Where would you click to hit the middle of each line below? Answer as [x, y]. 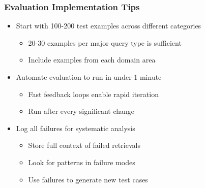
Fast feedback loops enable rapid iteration [93, 94]
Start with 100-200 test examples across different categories [109, 26]
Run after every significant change [81, 111]
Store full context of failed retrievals [84, 145]
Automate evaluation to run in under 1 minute [89, 77]
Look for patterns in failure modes [82, 162]
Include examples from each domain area [92, 60]
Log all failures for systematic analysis [76, 128]
